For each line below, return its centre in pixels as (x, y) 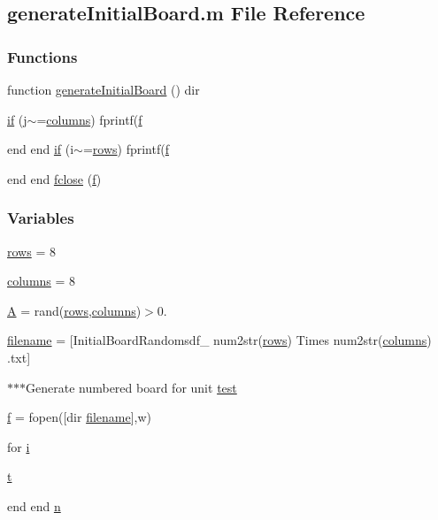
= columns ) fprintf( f (89, 119)
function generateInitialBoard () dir (104, 89)
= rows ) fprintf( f (126, 149)
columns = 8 (42, 281)
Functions (42, 56)
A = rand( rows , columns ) (74, 310)
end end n (34, 505)
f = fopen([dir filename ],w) (80, 417)
